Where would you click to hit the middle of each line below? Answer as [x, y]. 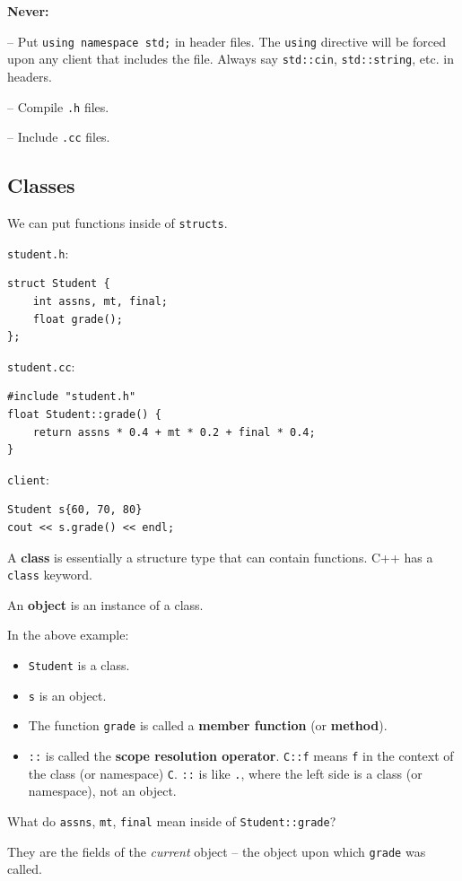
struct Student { [59, 284]
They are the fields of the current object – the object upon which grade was [217, 851]
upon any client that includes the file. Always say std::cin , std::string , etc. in [231, 59]
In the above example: [68, 635]
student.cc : [41, 366]
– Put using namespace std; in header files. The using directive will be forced [227, 41]
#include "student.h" [72, 397]
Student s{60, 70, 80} [75, 510]
